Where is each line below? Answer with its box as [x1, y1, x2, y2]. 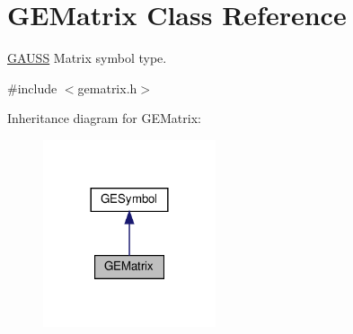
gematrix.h [77, 78, 137, 97]
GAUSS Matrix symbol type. [7, 48, 167, 67]
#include [7, 78, 57, 97]
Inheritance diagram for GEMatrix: [7, 109, 201, 127]
